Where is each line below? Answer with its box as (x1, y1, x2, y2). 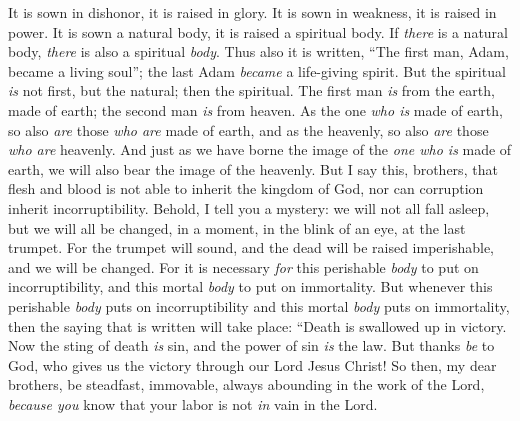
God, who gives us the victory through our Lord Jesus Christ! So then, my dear (8, 354, 497, 375)
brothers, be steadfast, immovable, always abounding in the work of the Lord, (8, 374, 485, 395)
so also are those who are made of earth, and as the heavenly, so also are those (8, 119, 489, 140)
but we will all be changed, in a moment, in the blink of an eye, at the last (8, 217, 466, 238)
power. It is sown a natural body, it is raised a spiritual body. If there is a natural (8, 21, 508, 42)
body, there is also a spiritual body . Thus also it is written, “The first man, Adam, (8, 41, 509, 62)
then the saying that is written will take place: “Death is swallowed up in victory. (8, 315, 507, 336)
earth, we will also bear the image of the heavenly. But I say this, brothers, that (8, 158, 498, 179)
